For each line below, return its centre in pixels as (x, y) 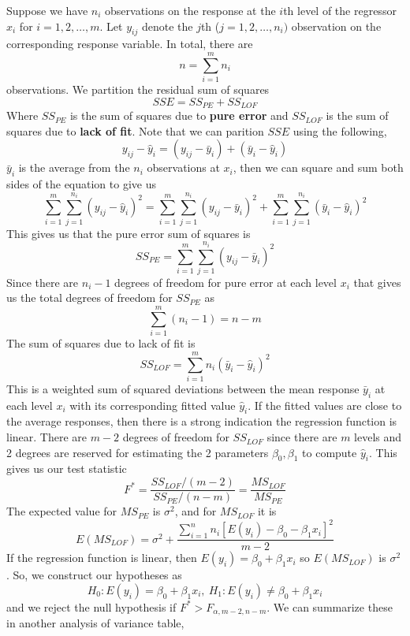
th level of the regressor (340, 10)
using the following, (340, 130)
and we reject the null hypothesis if (91, 606)
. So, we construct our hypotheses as (94, 575)
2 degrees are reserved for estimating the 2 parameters (138, 452)
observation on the (336, 26)
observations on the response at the (190, 10)
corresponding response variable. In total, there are (130, 44)
